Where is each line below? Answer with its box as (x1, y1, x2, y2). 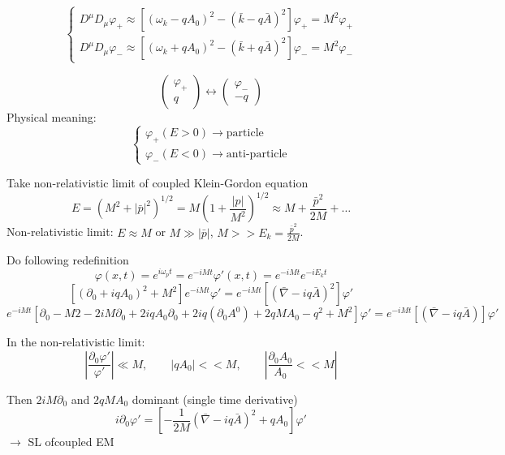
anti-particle (226, 148, 287, 161)
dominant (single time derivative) (132, 390, 298, 407)
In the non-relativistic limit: (6, 333, 145, 350)
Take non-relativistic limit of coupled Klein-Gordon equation (6, 174, 309, 191)
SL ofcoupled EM (28, 433, 114, 450)
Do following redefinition (6, 251, 129, 268)
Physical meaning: (6, 108, 97, 125)
